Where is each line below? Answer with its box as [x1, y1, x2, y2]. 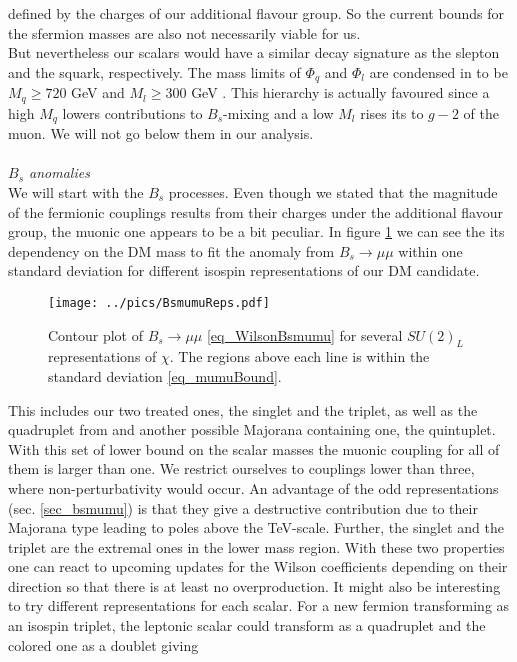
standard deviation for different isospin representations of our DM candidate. [8, 260, 480, 281]
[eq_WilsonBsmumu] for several [206, 324, 403, 345]
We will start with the [8, 181, 144, 202]
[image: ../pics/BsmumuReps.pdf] [48, 295, 270, 310]
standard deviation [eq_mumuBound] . [48, 365, 282, 386]
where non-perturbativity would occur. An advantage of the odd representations [8, 477, 499, 498]
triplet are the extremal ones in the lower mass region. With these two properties [8, 536, 505, 557]
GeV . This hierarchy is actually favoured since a [191, 82, 490, 103]
